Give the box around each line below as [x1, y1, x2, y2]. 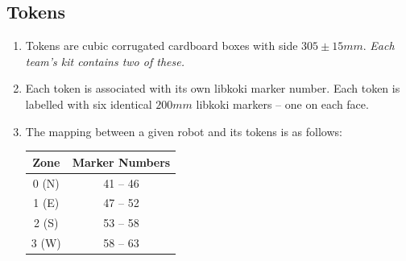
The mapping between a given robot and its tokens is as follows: [25, 122, 342, 139]
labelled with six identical [25, 95, 152, 112]
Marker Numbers [72, 153, 171, 170]
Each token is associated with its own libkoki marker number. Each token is [25, 80, 400, 97]
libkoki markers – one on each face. [196, 95, 369, 112]
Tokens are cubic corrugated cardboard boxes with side [25, 37, 298, 54]
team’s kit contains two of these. [25, 52, 184, 69]
